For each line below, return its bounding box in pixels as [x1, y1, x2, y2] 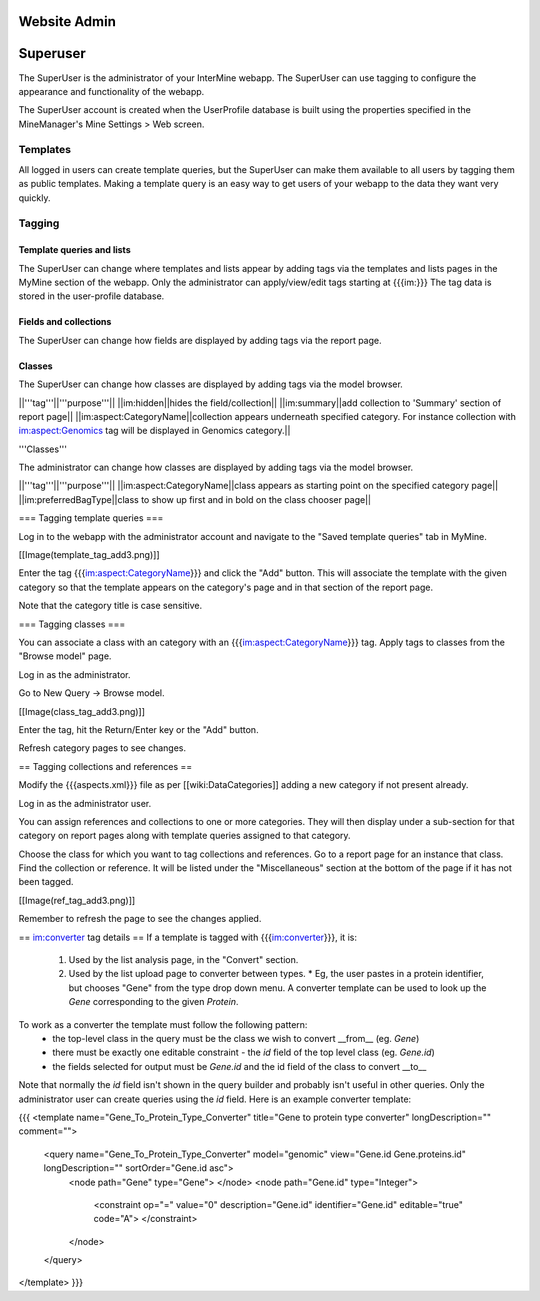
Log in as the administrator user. [18, 797, 152, 809]
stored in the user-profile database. [18, 290, 165, 302]
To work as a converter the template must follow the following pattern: [18, 1018, 308, 1030]
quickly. [18, 191, 51, 204]
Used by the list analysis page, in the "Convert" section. [68, 954, 299, 966]
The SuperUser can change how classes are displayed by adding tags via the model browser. [18, 378, 404, 390]
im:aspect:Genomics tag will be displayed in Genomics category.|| [18, 425, 291, 437]
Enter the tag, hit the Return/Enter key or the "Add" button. [18, 723, 259, 735]
